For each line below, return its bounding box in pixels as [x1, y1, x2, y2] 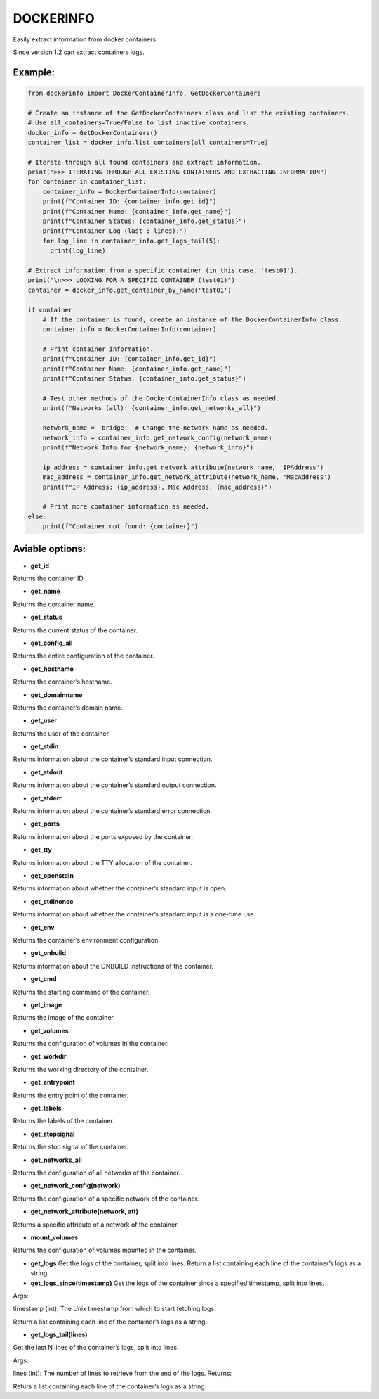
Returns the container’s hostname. [13, 677, 112, 686]
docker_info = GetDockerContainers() [27, 129, 158, 136]
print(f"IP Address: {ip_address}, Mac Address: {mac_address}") [42, 483, 272, 491]
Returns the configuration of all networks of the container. [13, 1168, 180, 1177]
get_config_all [30, 639, 73, 647]
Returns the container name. [13, 600, 95, 608]
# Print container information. [42, 345, 154, 353]
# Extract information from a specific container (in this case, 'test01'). [27, 266, 298, 274]
